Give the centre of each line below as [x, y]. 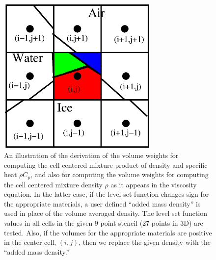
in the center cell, [30, 242]
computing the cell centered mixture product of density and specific [106, 165]
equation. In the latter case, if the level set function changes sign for [107, 194]
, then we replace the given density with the [145, 242]
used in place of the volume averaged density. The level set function [106, 213]
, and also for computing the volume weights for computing [120, 174]
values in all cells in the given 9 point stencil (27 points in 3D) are [104, 222]
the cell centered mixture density [53, 184]
